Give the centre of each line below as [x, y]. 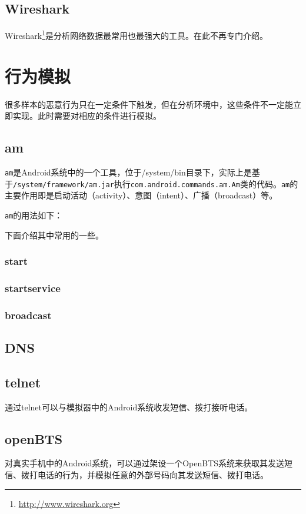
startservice [33, 288]
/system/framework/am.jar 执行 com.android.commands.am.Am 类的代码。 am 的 [156, 183]
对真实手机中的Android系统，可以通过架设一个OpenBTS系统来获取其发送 [145, 463]
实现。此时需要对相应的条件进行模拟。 [87, 116]
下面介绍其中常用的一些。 [54, 235]
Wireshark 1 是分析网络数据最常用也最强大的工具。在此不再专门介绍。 [137, 34]
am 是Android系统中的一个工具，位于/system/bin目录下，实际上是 [128, 172]
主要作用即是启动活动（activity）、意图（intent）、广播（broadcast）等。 [141, 195]
